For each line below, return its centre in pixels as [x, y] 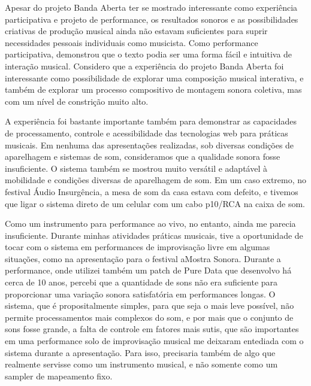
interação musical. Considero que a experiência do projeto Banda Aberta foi [144, 66]
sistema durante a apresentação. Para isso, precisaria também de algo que [140, 352]
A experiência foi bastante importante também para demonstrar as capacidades [151, 121]
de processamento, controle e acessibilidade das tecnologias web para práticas [147, 133]
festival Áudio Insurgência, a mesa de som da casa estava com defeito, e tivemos [152, 191]
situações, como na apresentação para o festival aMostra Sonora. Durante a [143, 258]
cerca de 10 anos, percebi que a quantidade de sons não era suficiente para [141, 282]
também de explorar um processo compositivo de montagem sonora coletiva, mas [153, 89]
